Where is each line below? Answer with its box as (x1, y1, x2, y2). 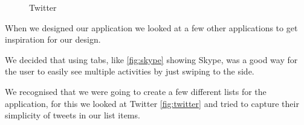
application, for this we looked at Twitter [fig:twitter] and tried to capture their (5, 97, 299, 109)
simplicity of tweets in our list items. (5, 109, 140, 121)
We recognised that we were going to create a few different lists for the (5, 85, 267, 97)
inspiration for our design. (5, 33, 101, 46)
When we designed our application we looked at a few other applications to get (5, 21, 298, 34)
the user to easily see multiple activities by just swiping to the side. (5, 65, 254, 78)
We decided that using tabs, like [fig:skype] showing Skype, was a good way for (5, 53, 298, 66)
